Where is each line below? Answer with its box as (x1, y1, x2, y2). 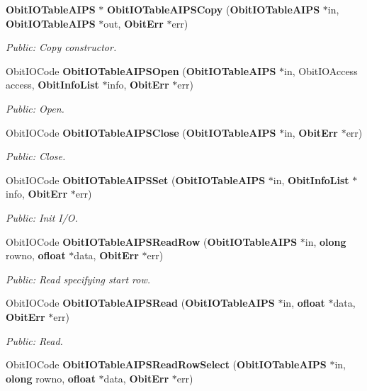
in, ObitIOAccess (284, 63, 358, 78)
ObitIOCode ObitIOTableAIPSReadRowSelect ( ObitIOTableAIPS (6, 357, 327, 372)
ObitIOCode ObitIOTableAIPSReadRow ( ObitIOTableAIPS (6, 234, 298, 249)
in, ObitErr (284, 125, 338, 140)
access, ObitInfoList (6, 77, 99, 92)
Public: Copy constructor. (6, 40, 117, 55)
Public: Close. (6, 149, 66, 164)
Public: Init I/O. (6, 210, 78, 225)
